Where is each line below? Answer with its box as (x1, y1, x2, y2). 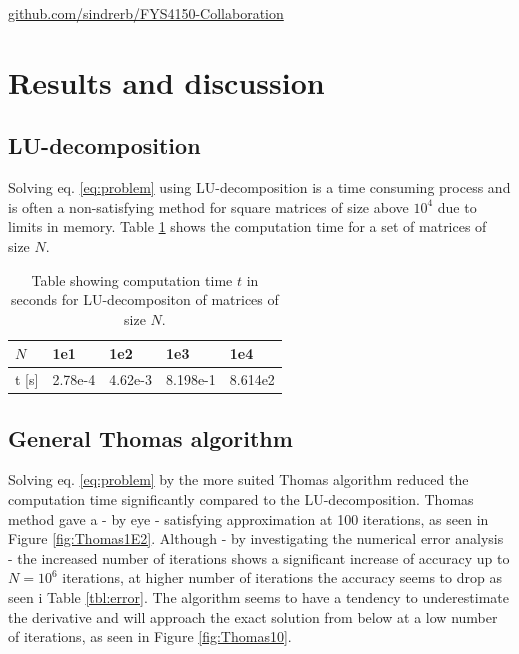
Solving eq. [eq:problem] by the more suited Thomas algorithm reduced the (8, 469, 469, 490)
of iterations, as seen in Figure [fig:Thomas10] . (8, 626, 292, 647)
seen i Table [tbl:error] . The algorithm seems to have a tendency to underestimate (8, 587, 509, 608)
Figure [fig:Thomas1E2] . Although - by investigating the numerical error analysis (8, 528, 504, 549)
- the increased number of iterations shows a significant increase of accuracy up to (8, 547, 510, 568)
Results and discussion (8, 61, 325, 102)
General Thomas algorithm (8, 422, 293, 453)
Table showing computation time (31, 269, 233, 290)
